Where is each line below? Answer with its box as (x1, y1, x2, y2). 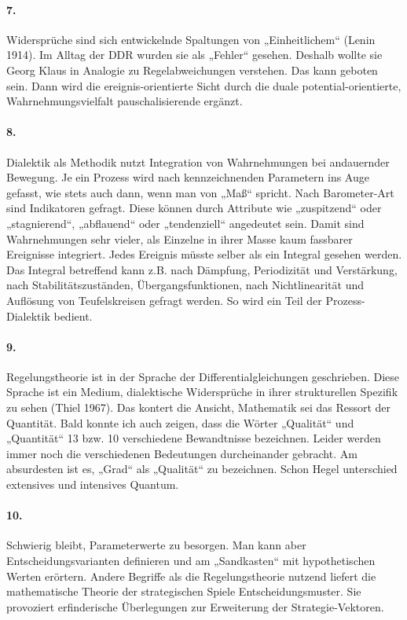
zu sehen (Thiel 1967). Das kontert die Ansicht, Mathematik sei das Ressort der (6, 399, 391, 416)
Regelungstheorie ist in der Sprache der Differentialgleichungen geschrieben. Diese (6, 368, 400, 384)
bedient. (53, 307, 93, 324)
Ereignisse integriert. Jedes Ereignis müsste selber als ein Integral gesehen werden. (6, 246, 402, 262)
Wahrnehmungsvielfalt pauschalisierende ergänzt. (6, 93, 243, 109)
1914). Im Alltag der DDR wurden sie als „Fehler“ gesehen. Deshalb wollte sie (6, 46, 383, 63)
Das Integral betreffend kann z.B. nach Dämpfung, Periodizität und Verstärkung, (6, 261, 398, 277)
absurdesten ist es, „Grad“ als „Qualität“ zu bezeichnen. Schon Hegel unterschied (6, 460, 398, 477)
